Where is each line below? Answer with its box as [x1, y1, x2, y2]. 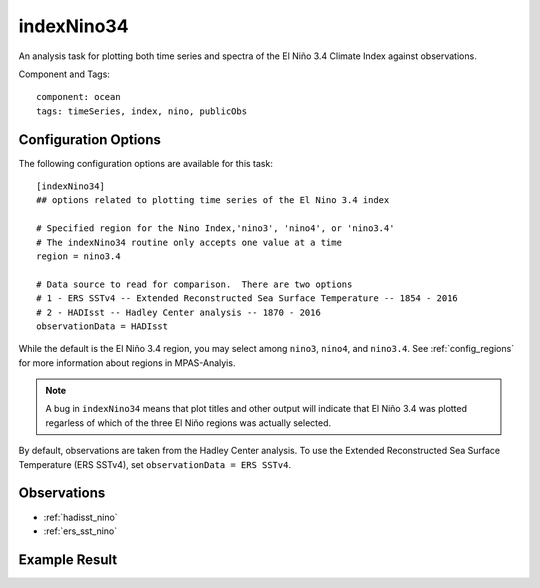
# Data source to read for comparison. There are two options [36, 278, 353, 290]
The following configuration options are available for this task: [18, 157, 274, 169]
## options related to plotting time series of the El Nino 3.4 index [36, 195, 390, 206]
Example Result [18, 551, 118, 568]
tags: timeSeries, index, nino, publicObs [36, 105, 248, 117]
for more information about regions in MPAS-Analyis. [18, 356, 236, 369]
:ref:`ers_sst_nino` [43, 525, 118, 537]
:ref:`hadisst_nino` [43, 511, 119, 523]
